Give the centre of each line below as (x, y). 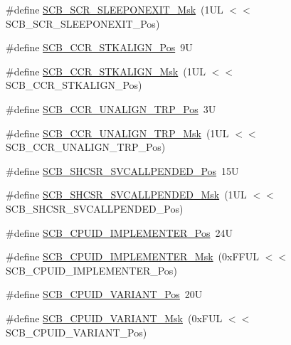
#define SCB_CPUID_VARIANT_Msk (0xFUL (114, 318)
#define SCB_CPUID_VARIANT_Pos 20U (104, 294)
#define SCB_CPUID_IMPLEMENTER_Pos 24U (119, 232)
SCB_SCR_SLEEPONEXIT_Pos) (83, 23)
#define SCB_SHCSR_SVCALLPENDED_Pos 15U (122, 170)
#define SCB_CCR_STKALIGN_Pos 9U (99, 47)
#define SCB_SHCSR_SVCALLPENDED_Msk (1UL (126, 195)
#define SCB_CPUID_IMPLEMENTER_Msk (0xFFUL (132, 256)
